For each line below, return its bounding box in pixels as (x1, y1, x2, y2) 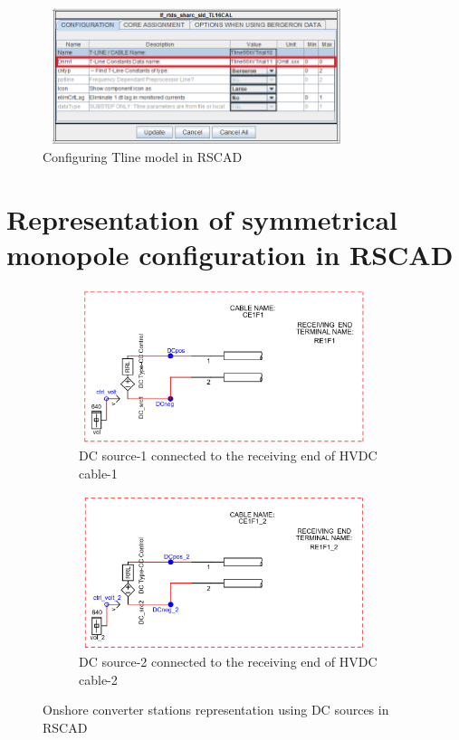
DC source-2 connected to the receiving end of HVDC (79, 652, 378, 671)
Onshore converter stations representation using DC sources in (43, 700, 389, 719)
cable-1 (79, 463, 118, 482)
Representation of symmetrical (6, 200, 398, 237)
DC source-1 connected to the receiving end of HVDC (79, 446, 378, 465)
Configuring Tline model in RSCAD (43, 147, 243, 166)
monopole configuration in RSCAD (6, 235, 454, 272)
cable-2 (79, 669, 118, 688)
